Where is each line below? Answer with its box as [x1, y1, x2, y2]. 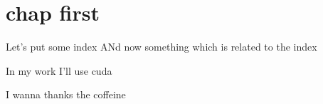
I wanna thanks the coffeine [6, 87, 126, 102]
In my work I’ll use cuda [6, 63, 112, 78]
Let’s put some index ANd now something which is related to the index [6, 39, 317, 54]
